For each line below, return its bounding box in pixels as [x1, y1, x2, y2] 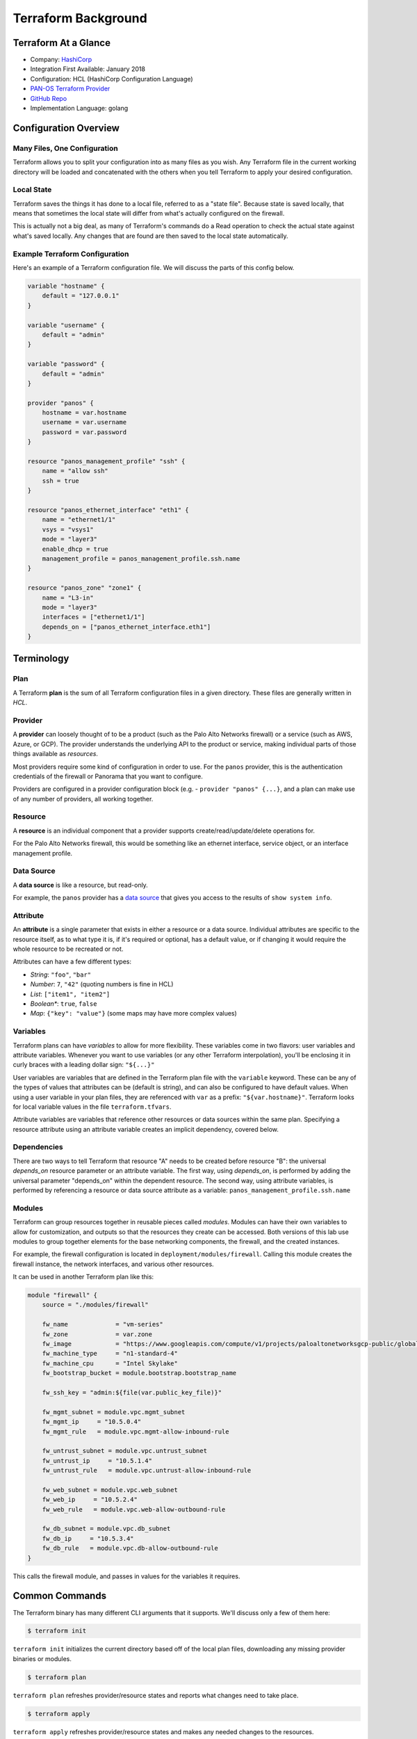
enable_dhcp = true [42, 545, 109, 553]
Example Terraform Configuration [13, 249, 129, 259]
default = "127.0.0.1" [42, 292, 120, 300]
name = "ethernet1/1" [42, 515, 116, 524]
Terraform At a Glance [13, 37, 111, 49]
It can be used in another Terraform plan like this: [13, 1273, 154, 1281]
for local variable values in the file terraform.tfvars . [13, 1103, 172, 1111]
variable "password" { [27, 360, 105, 368]
